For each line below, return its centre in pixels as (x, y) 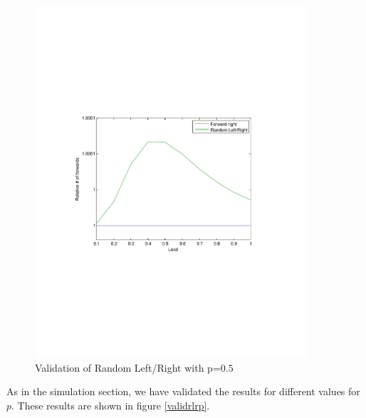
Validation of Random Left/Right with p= (128, 367)
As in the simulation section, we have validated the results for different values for (183, 391)
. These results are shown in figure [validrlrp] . (111, 405)
